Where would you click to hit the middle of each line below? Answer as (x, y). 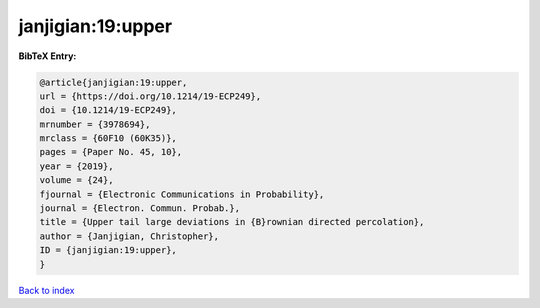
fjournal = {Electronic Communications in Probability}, (182, 194)
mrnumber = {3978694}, (95, 124)
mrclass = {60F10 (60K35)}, (108, 138)
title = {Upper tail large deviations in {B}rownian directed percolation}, (232, 222)
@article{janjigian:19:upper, (113, 82)
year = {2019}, (76, 166)
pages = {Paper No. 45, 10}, (111, 152)
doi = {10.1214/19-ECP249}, (108, 110)
